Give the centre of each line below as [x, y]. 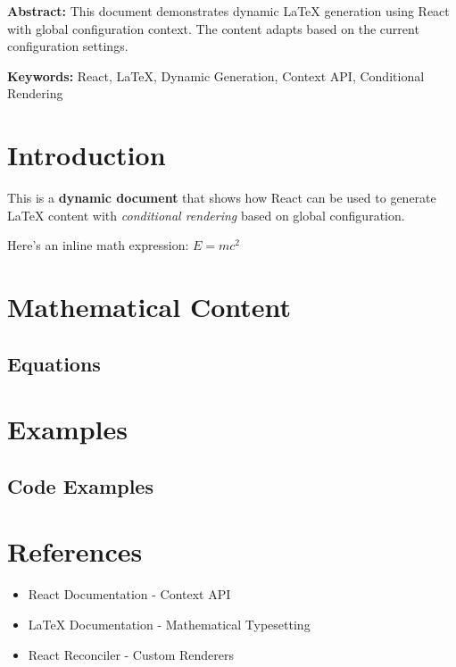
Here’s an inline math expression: [98, 245]
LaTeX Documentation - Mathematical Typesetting [169, 624]
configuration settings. [68, 46]
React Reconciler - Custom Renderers [131, 654]
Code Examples [80, 485]
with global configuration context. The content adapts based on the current [213, 28]
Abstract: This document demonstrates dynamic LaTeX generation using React [228, 11]
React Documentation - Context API [129, 594]
